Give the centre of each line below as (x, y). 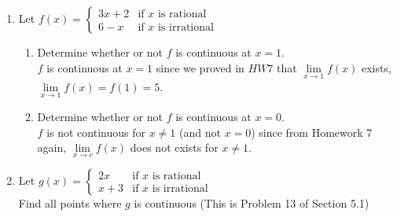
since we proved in (200, 67)
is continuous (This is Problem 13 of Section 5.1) (252, 203)
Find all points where (70, 203)
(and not (200, 132)
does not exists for (174, 147)
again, (52, 147)
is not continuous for (96, 132)
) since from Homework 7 (312, 132)
